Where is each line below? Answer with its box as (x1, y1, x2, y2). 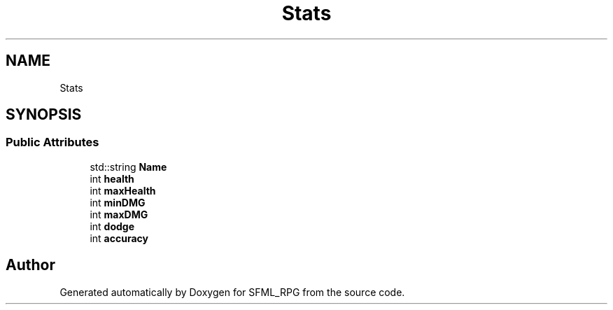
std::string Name (90, 160, 167, 173)
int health (90, 172, 134, 185)
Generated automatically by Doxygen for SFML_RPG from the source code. (59, 286, 405, 298)
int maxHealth (90, 184, 156, 197)
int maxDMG (90, 208, 148, 220)
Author (6, 256, 55, 274)
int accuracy (90, 232, 148, 244)
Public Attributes (6, 135, 99, 150)
